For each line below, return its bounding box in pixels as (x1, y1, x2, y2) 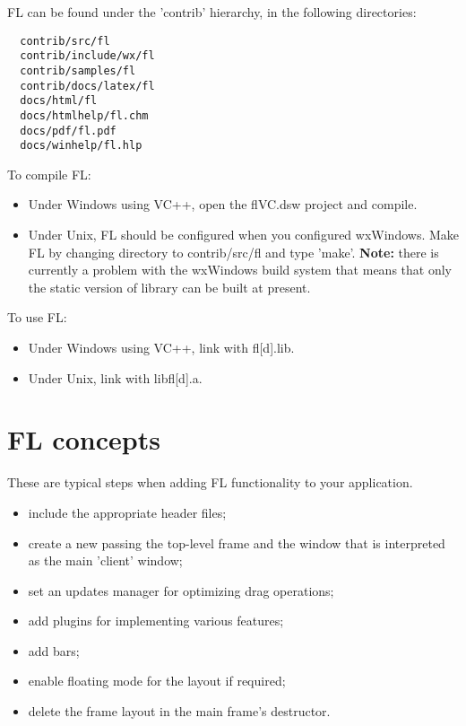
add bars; (28, 641, 80, 660)
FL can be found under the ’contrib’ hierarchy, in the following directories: (7, 3, 417, 21)
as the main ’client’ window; (28, 551, 183, 570)
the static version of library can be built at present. (28, 277, 311, 296)
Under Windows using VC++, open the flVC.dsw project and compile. (28, 195, 418, 214)
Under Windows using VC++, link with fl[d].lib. (28, 338, 295, 356)
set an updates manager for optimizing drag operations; (28, 581, 334, 599)
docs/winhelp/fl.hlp (20, 139, 142, 153)
